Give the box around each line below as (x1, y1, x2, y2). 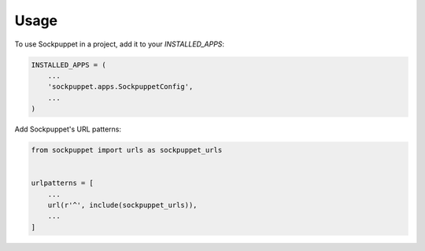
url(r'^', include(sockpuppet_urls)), (47, 201, 198, 210)
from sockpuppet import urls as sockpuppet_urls (31, 146, 223, 155)
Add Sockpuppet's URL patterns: (14, 124, 122, 134)
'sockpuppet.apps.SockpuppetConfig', (47, 83, 194, 91)
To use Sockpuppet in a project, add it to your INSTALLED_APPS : (14, 39, 224, 49)
